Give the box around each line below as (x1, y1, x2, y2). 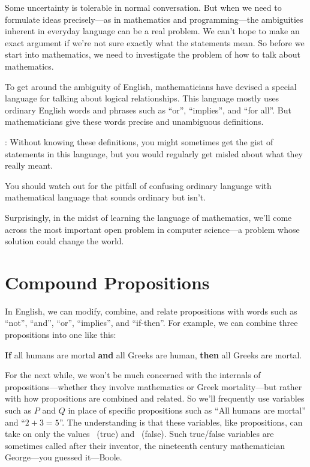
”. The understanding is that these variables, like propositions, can (59, 415, 303, 428)
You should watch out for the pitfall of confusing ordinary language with (5, 179, 272, 191)
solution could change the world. (5, 235, 124, 247)
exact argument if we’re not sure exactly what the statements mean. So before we (5, 36, 305, 49)
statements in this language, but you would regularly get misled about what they (5, 147, 303, 160)
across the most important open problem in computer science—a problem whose (5, 223, 300, 235)
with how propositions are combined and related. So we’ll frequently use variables (5, 392, 305, 405)
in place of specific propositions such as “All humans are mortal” (68, 403, 306, 416)
